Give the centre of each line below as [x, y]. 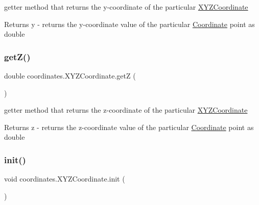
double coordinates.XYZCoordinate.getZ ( [70, 75]
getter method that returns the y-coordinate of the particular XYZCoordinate [126, 7]
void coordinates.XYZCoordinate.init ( [65, 179]
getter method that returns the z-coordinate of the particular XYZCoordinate [126, 110]
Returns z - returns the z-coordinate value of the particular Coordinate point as [129, 127]
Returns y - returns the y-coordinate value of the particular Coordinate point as [129, 24]
